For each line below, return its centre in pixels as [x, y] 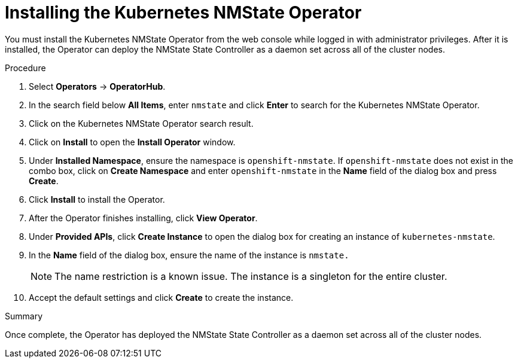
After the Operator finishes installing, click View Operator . [143, 218]
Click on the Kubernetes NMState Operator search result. [141, 123]
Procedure [25, 68]
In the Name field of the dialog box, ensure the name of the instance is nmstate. [189, 255]
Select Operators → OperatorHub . [97, 86]
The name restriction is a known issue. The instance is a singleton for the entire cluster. [251, 276]
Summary [24, 316]
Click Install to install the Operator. [97, 199]
